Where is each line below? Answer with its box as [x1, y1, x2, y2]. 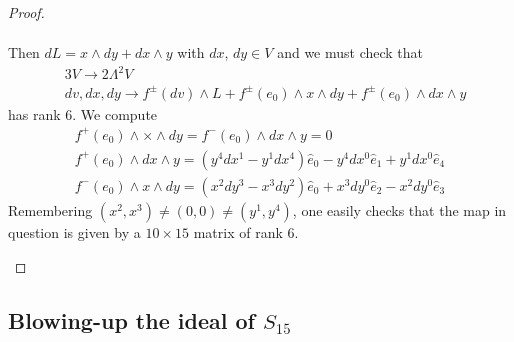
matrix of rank [193, 221, 283, 242]
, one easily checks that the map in [292, 199, 507, 220]
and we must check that [277, 42, 424, 63]
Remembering [8, 199, 93, 220]
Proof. [8, 2, 45, 22]
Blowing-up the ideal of [8, 304, 255, 335]
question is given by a [8, 221, 141, 242]
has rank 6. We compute [8, 103, 158, 124]
